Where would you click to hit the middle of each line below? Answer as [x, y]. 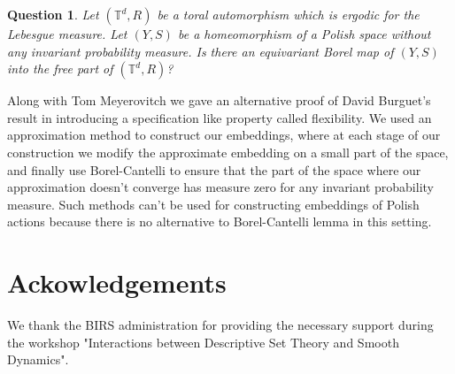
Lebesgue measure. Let [67, 34]
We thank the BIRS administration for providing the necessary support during [220, 325]
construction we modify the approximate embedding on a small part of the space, [228, 152]
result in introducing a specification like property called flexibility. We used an [220, 117]
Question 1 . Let [53, 14]
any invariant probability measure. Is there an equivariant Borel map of [201, 51]
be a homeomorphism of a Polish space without [304, 34]
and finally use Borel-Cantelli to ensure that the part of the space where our [214, 169]
